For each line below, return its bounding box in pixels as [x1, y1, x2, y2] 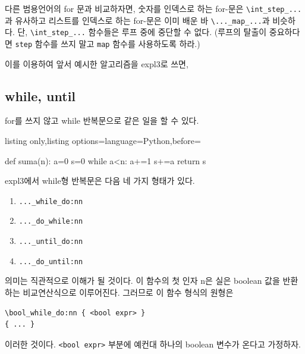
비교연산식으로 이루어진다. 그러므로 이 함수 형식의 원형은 [23, 286, 234, 299]
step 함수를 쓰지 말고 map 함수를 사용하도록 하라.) [15, 37, 200, 49]
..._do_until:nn [18, 257, 83, 266]
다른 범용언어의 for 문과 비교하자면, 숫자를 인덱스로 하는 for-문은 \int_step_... [5, 2, 302, 14]
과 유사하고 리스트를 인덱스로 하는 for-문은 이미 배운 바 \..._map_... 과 [5, 14, 270, 26]
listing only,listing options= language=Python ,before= [5, 134, 201, 147]
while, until [5, 86, 76, 105]
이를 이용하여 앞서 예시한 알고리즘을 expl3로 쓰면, [5, 57, 188, 70]
